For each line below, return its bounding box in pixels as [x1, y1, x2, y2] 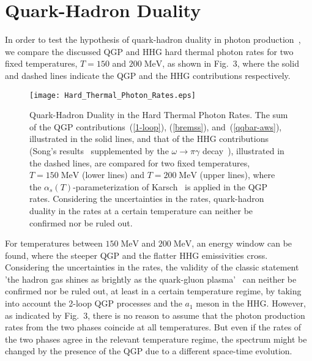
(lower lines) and [81, 168, 144, 181]
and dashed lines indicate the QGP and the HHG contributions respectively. [5, 69, 291, 81]
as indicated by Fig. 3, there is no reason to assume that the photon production [5, 308, 305, 321]
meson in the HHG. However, [196, 297, 306, 310]
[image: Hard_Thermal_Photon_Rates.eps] [29, 91, 196, 100]
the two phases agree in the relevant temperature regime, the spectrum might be [5, 332, 307, 345]
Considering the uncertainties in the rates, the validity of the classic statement [5, 261, 299, 274]
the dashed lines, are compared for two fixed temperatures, [29, 156, 250, 169]
